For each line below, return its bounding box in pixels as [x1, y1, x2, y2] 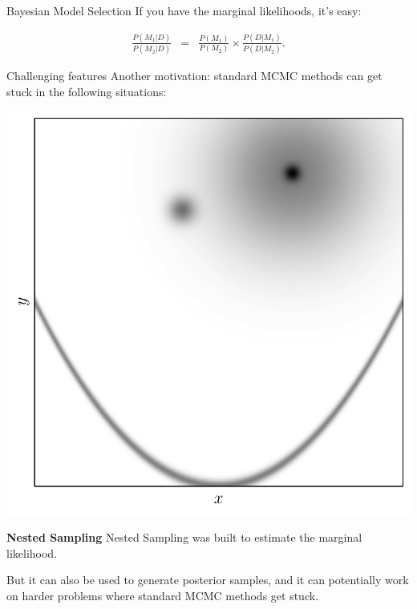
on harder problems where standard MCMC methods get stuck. [6, 587, 319, 603]
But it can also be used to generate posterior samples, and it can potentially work [6, 571, 409, 588]
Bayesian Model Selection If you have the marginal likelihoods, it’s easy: [6, 2, 362, 18]
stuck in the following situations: [6, 83, 167, 99]
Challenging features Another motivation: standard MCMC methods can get [6, 67, 383, 84]
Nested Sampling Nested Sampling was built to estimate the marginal [6, 529, 362, 546]
